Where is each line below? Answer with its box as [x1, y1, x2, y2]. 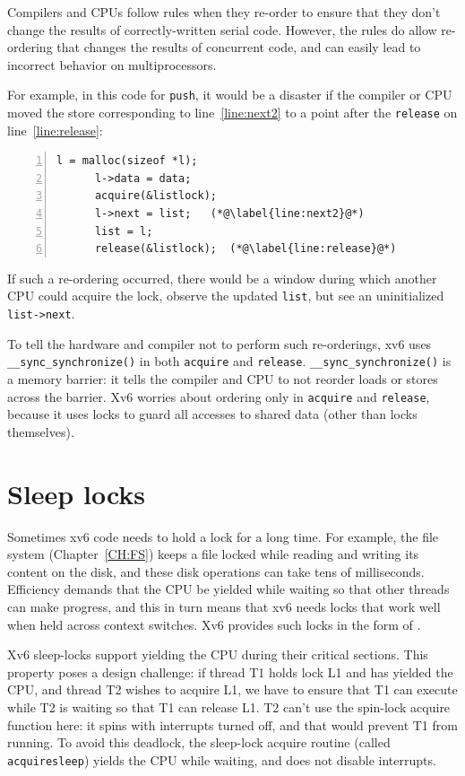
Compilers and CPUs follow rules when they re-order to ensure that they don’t [7, 3, 441, 21]
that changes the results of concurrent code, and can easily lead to [56, 38, 421, 57]
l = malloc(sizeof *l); [56, 154, 198, 168]
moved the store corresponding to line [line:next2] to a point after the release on [7, 103, 458, 122]
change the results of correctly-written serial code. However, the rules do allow [7, 20, 437, 39]
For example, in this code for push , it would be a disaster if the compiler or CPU [7, 85, 452, 104]
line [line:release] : [7, 120, 103, 139]
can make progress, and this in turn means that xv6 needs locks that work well [7, 597, 441, 615]
